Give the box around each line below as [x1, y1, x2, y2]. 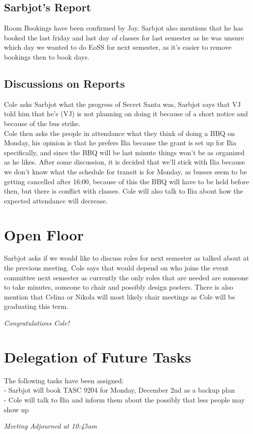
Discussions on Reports [4, 75, 125, 91]
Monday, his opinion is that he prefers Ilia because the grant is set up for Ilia [4, 137, 236, 148]
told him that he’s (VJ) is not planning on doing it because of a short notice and [4, 108, 248, 119]
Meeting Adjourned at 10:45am [4, 421, 97, 431]
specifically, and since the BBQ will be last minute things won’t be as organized [4, 147, 245, 157]
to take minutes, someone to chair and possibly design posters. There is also [4, 282, 233, 292]
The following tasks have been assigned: [4, 375, 124, 385]
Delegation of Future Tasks [4, 346, 191, 367]
